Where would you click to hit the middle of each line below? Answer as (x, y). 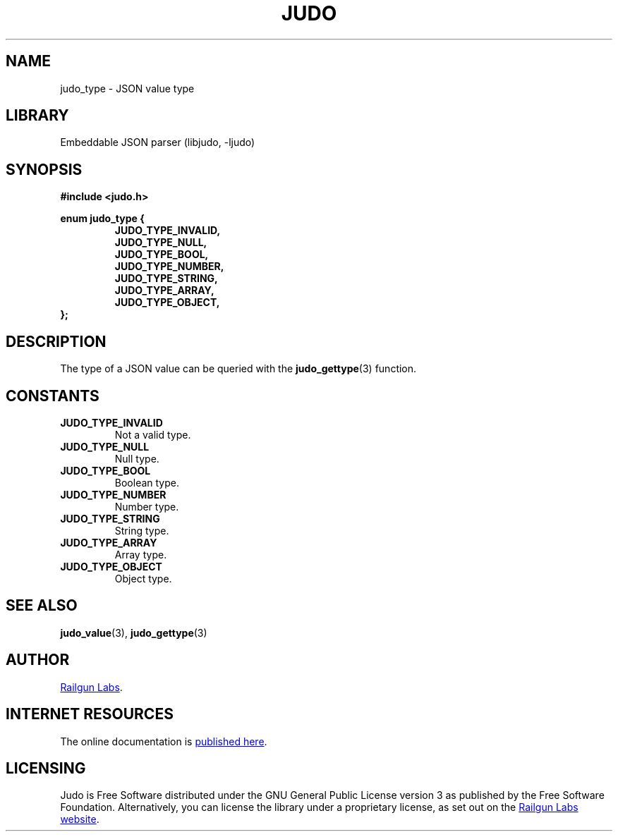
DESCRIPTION (56, 341)
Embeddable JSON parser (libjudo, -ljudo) (158, 142)
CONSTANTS (53, 396)
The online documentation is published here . (164, 741)
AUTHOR (38, 660)
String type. (142, 530)
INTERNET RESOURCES (90, 714)
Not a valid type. (153, 434)
